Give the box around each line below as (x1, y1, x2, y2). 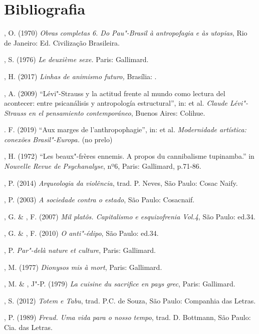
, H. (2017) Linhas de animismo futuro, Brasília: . (4, 71, 157, 81)
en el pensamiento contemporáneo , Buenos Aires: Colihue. (28, 107, 205, 118)
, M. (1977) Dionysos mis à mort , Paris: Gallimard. (4, 261, 162, 272)
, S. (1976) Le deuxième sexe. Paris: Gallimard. (4, 54, 149, 65)
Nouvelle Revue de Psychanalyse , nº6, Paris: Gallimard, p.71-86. (4, 161, 201, 171)
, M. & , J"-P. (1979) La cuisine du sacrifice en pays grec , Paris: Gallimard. (4, 278, 235, 289)
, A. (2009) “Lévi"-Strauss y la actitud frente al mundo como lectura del (4, 88, 225, 98)
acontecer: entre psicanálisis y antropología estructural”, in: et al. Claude (4, 98, 228, 108)
